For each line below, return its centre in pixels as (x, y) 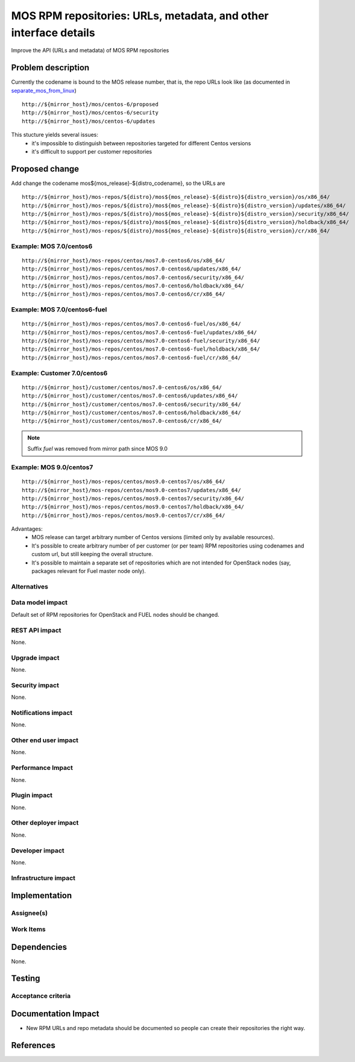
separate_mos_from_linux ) (44, 90)
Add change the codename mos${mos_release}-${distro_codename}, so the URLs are (118, 183)
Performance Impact (42, 768)
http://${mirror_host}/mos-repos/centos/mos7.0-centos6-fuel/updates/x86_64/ (140, 332)
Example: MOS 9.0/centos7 (52, 467)
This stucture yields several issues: (55, 135)
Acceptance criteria (41, 996)
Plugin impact (32, 795)
